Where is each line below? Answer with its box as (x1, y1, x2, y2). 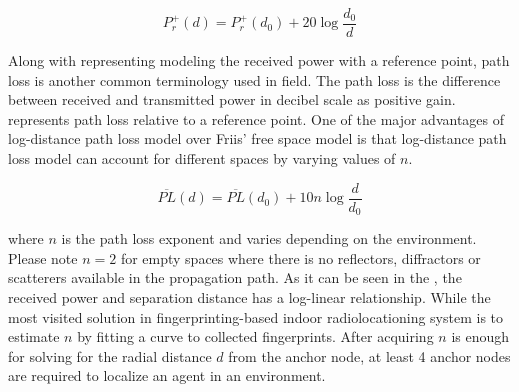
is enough (451, 326, 510, 347)
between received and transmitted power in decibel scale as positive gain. (8, 89, 456, 110)
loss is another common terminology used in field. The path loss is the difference (8, 69, 501, 90)
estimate (8, 326, 60, 347)
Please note (8, 247, 78, 268)
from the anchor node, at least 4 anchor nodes (228, 345, 511, 366)
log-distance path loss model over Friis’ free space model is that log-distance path (8, 128, 507, 149)
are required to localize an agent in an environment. (8, 365, 326, 386)
